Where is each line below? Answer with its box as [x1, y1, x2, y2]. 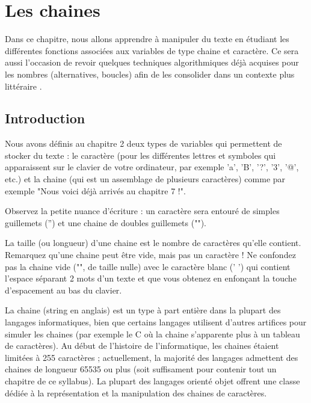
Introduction [5, 109, 85, 128]
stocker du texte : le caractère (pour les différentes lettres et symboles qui [5, 149, 276, 161]
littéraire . [5, 79, 42, 92]
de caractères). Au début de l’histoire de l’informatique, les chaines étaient [5, 339, 279, 352]
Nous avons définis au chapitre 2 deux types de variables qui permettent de [5, 137, 282, 150]
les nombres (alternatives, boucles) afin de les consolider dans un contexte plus [5, 67, 295, 80]
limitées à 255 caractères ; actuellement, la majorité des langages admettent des [5, 351, 298, 363]
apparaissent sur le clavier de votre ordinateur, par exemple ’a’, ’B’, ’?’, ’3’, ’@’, [5, 161, 299, 173]
